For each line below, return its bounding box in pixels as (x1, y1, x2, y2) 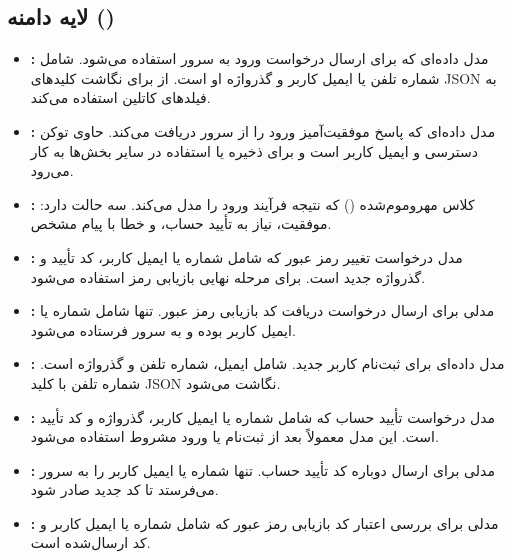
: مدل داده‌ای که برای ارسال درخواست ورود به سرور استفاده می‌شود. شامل (30, 48, 489, 69)
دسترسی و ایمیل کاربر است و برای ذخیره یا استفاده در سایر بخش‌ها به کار (30, 140, 478, 161)
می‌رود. (30, 160, 74, 181)
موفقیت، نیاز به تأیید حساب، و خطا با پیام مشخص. (30, 213, 332, 234)
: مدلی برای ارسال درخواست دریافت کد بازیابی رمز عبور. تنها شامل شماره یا (30, 300, 495, 321)
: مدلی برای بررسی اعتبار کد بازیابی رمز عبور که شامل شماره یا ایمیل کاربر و (30, 512, 499, 533)
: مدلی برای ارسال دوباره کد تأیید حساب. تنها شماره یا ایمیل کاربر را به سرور (30, 459, 495, 480)
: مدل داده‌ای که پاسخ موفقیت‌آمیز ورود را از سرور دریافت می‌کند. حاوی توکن (30, 120, 496, 141)
